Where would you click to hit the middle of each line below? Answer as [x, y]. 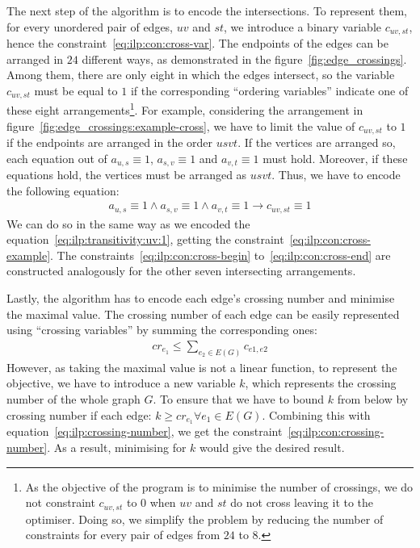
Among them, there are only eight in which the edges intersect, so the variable [201, 75]
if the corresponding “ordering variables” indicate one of [269, 90]
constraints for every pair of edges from [123, 535]
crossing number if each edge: [79, 414]
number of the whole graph [73, 398]
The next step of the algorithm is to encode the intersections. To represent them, [207, 10]
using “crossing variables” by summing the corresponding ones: [162, 330]
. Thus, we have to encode [336, 175]
